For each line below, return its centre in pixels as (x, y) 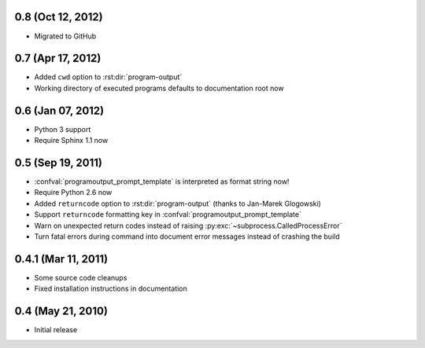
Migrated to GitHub (65, 36)
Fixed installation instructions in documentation (111, 289)
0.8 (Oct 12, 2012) (59, 17)
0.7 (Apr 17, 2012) (58, 59)
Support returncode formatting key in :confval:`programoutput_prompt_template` (168, 214)
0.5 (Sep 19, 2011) (58, 162)
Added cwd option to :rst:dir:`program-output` (108, 77)
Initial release (56, 330)
